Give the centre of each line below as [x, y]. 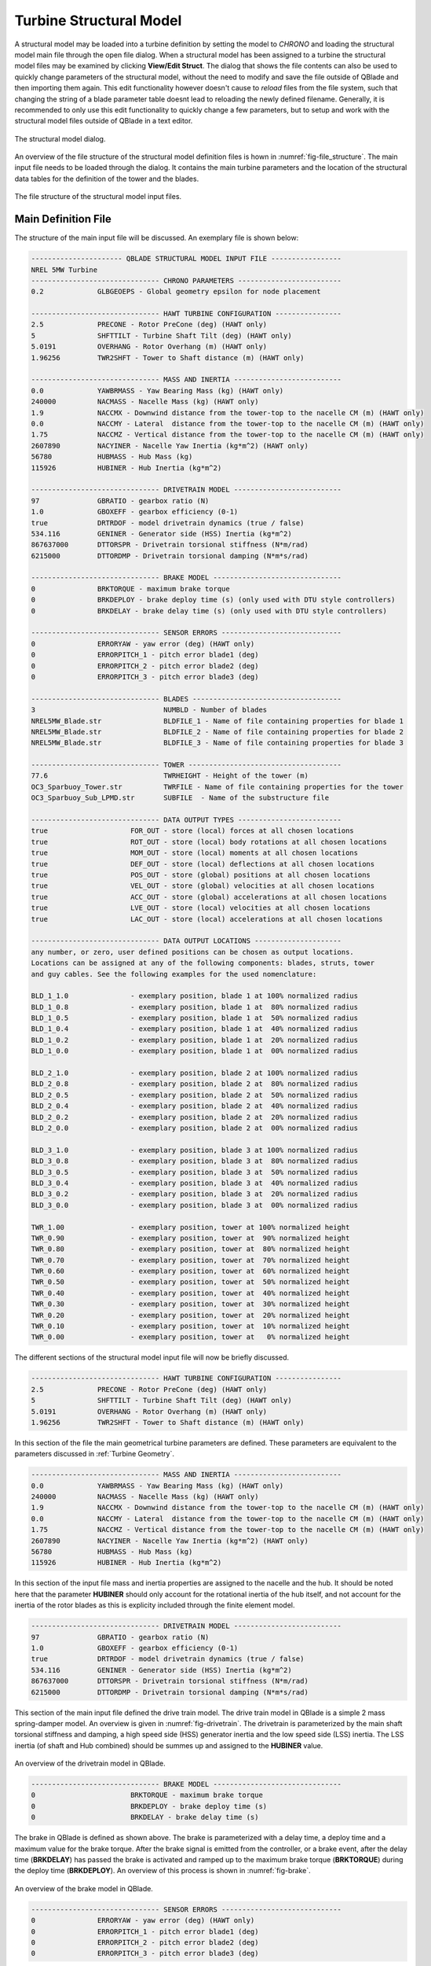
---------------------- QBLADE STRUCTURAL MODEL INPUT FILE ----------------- [186, 259]
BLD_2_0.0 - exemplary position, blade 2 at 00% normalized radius [195, 1128]
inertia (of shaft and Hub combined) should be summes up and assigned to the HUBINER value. [169, 1745]
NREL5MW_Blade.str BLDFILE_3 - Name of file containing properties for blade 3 [217, 743]
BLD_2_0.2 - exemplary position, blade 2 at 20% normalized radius [195, 1117]
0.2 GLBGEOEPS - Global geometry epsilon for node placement [176, 292]
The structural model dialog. [60, 138]
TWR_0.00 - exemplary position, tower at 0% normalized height [190, 1337]
